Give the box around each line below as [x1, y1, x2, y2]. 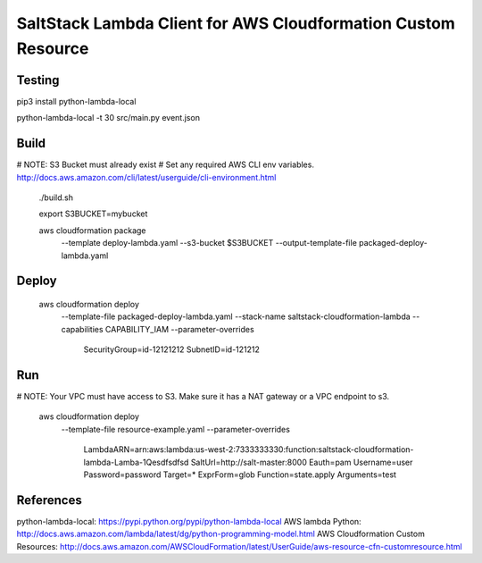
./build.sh [38, 192, 73, 203]
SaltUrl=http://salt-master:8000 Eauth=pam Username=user [190, 457, 413, 467]
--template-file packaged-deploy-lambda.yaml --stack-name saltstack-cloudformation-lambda [61, 311, 411, 322]
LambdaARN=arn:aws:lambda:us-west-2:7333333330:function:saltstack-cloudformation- [83, 444, 414, 455]
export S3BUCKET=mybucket [38, 208, 148, 219]
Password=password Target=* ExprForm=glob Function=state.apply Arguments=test [83, 469, 397, 480]
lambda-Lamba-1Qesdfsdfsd [83, 457, 189, 467]
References [16, 492, 82, 508]
